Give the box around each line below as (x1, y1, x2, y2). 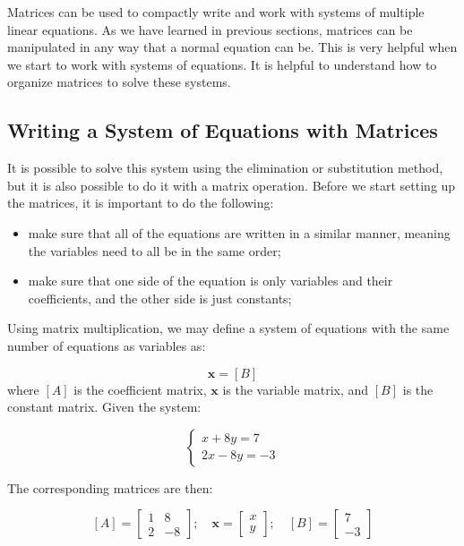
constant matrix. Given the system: (7, 397, 202, 416)
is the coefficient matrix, (73, 380, 207, 398)
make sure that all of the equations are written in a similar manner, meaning (28, 223, 451, 242)
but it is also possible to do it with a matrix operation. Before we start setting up (7, 175, 456, 194)
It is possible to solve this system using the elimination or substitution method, (7, 158, 443, 177)
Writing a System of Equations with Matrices (7, 116, 438, 144)
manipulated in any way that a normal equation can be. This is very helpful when (7, 38, 458, 56)
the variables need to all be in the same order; (28, 241, 281, 260)
